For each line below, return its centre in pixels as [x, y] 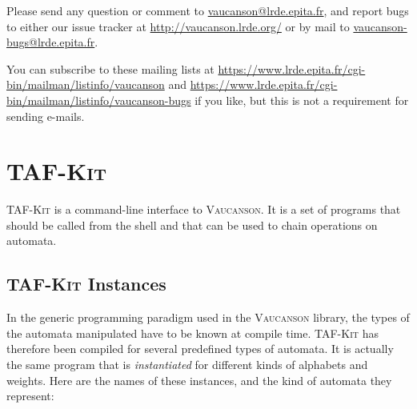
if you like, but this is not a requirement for [302, 100]
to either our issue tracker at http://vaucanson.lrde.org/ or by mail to [178, 26]
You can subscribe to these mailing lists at [110, 68]
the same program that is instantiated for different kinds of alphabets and [187, 365]
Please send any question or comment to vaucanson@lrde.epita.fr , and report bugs [208, 10]
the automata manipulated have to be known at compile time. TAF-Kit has [192, 333]
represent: [30, 396]
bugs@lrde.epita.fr [51, 42]
